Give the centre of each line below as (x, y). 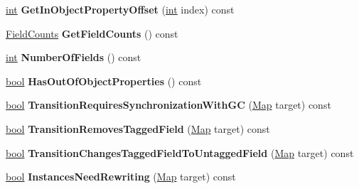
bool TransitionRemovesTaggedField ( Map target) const (138, 128)
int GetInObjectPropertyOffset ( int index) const (120, 9)
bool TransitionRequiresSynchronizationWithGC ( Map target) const (168, 105)
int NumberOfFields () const (74, 57)
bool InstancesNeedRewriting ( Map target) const (121, 177)
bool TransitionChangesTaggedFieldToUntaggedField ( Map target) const (180, 152)
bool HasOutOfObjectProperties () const (104, 81)
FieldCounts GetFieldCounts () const (92, 33)
